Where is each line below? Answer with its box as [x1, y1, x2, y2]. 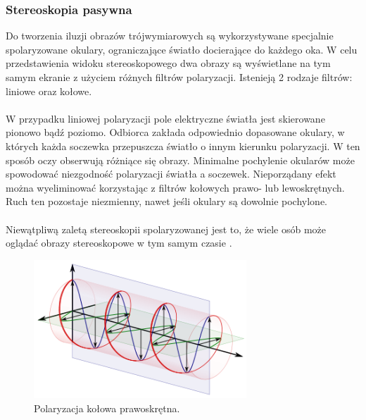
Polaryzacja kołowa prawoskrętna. [34, 400, 180, 415]
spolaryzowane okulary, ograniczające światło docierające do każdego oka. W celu [6, 42, 358, 56]
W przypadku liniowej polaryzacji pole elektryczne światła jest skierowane [6, 111, 325, 125]
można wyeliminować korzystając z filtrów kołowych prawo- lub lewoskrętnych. [6, 180, 345, 194]
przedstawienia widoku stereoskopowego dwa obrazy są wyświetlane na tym [6, 56, 331, 70]
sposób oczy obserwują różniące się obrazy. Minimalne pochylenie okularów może [6, 152, 355, 167]
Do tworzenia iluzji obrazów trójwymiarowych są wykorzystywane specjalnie [6, 28, 334, 43]
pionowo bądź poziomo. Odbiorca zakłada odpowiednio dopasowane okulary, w [6, 125, 345, 140]
